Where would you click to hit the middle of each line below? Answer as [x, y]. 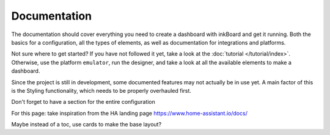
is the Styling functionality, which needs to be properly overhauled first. [101, 90]
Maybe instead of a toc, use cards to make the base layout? [86, 125]
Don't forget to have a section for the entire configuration [83, 102]
